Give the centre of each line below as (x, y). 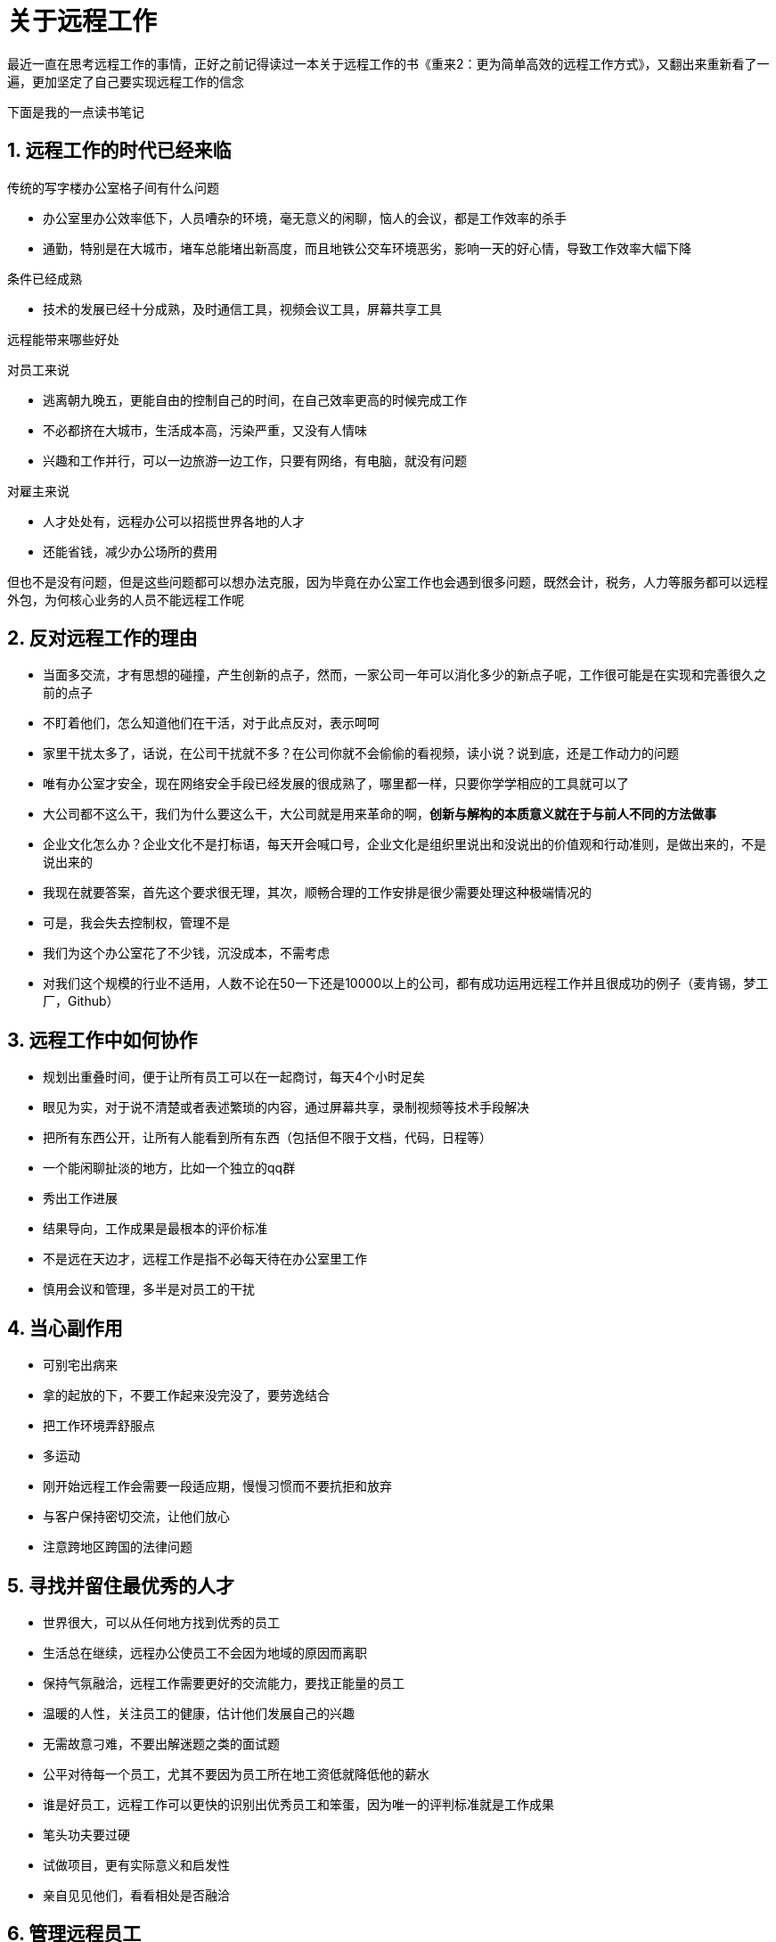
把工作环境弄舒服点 (99, 1426)
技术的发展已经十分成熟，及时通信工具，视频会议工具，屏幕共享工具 (242, 309)
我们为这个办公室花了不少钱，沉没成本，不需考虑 (186, 953)
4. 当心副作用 (65, 1328)
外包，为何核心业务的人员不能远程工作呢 (126, 599)
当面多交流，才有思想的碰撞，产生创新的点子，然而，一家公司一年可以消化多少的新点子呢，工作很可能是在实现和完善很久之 (404, 675)
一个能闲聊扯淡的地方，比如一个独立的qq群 (169, 1168)
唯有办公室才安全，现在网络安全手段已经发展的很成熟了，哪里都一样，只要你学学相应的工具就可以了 (336, 784)
